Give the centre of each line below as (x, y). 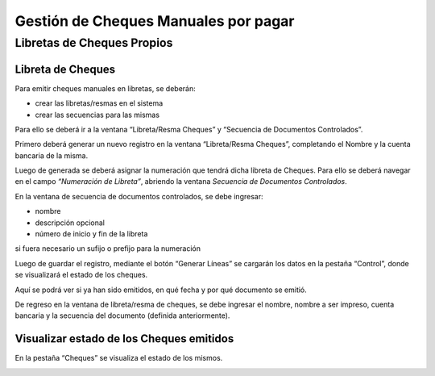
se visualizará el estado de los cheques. (81, 275)
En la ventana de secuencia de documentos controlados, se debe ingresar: (139, 196)
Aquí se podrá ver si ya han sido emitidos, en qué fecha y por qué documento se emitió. (161, 290)
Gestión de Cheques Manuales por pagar (155, 21)
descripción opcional (70, 223)
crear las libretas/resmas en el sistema (99, 103)
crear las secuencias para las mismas (97, 115)
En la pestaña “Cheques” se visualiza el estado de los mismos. (119, 358)
